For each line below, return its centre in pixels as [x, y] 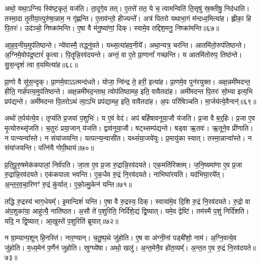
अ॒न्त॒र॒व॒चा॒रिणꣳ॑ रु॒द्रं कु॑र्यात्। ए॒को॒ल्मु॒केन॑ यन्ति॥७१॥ [68, 184]
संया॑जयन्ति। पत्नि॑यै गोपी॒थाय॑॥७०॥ [49, 148]
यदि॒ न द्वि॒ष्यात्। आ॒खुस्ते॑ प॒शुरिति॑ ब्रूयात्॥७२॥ [62, 220]
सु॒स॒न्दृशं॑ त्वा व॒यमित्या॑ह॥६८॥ [41, 64]
